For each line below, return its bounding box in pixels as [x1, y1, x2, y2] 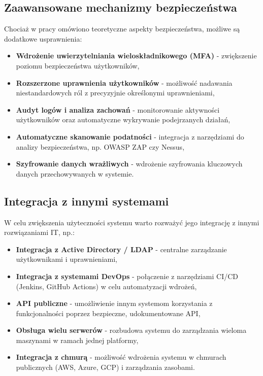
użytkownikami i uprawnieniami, [16, 254, 117, 264]
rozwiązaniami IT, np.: [4, 227, 75, 237]
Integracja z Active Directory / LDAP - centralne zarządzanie [16, 244, 227, 254]
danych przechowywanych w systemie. [16, 168, 134, 179]
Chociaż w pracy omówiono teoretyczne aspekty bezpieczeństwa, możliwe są [4, 23, 240, 34]
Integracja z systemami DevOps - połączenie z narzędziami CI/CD [16, 270, 238, 281]
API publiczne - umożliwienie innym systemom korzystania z [16, 298, 213, 309]
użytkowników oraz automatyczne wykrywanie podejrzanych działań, [16, 114, 231, 125]
